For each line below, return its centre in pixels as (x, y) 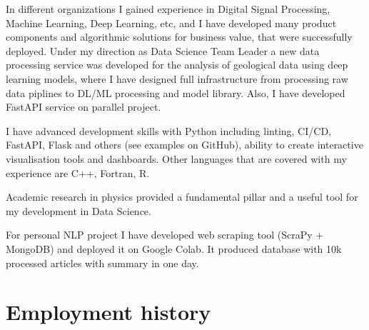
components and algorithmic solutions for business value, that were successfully (179, 37)
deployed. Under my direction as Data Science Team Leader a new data (163, 50)
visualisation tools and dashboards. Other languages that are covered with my (176, 158)
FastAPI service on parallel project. (84, 107)
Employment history (108, 312)
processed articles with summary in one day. (102, 262)
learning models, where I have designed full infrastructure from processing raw (177, 78)
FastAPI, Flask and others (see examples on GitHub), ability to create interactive (184, 145)
